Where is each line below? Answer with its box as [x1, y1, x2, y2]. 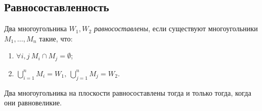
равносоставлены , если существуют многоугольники [94, 23, 258, 34]
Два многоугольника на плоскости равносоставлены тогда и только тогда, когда [4, 87, 251, 98]
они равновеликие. [4, 97, 62, 108]
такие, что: [39, 33, 73, 43]
